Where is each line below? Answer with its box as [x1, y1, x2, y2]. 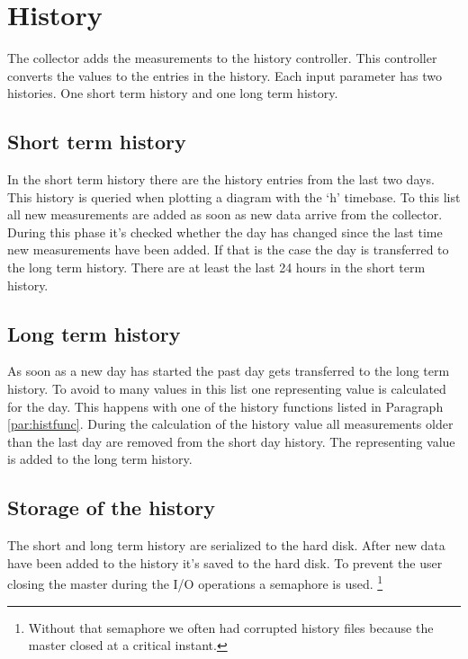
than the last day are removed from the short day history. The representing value [7, 432, 455, 450]
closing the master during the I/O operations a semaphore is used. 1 [7, 572, 383, 593]
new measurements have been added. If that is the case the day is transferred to [7, 240, 449, 259]
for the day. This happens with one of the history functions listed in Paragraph [7, 396, 444, 415]
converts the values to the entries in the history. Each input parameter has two [7, 66, 442, 85]
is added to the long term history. [7, 450, 193, 468]
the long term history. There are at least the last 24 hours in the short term [7, 258, 426, 277]
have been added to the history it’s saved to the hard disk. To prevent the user [7, 553, 443, 572]
